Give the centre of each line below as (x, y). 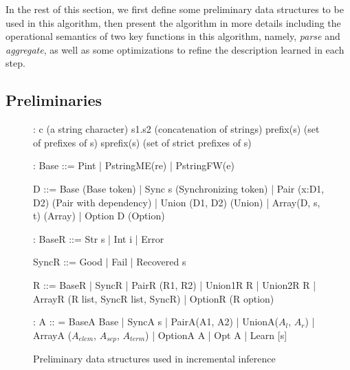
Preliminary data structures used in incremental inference (154, 359)
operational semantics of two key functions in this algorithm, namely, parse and (173, 36)
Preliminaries (54, 100)
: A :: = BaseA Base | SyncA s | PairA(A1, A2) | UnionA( (156, 322)
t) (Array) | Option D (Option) (99, 216)
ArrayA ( (53, 335)
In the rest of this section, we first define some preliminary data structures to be (175, 9)
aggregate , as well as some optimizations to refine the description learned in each (175, 49)
